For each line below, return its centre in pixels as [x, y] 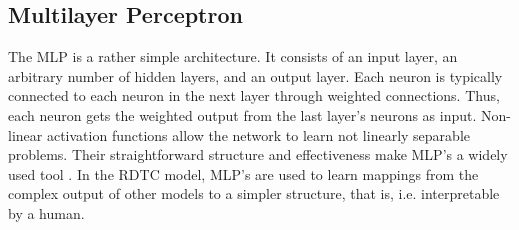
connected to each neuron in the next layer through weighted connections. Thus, [254, 95]
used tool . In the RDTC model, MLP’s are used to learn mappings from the [243, 173]
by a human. [46, 212]
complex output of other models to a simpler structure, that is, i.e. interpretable [254, 193]
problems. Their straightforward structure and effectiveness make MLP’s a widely [258, 154]
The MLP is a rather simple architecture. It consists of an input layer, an [233, 56]
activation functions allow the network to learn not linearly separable [258, 134]
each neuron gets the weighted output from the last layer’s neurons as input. [242, 114]
